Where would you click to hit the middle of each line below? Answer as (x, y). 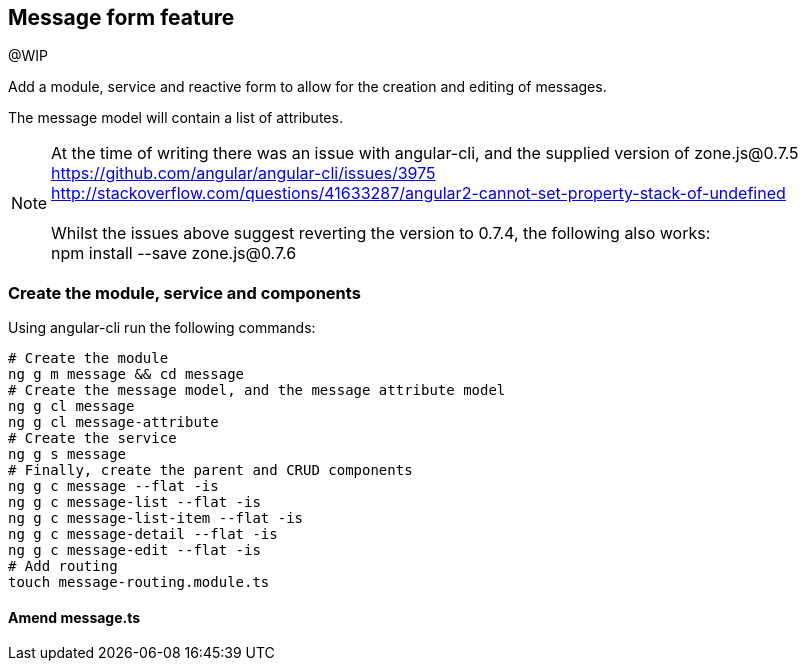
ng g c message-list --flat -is (134, 502)
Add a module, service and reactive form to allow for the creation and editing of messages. (307, 87)
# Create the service (92, 438)
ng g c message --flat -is (113, 486)
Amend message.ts (74, 617)
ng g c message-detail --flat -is (143, 534)
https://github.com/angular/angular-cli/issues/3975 (243, 173)
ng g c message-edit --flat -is (134, 550)
